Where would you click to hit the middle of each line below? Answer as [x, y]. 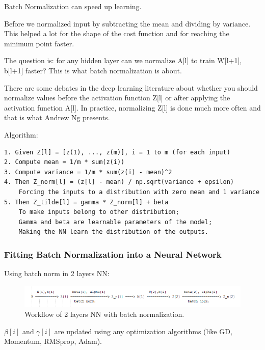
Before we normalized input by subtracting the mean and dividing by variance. [127, 23]
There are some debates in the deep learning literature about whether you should [131, 87]
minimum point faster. [39, 43]
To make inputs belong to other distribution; [99, 212]
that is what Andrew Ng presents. [57, 117]
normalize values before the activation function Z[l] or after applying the [117, 98]
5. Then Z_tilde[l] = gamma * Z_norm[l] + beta [86, 202]
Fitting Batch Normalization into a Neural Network [113, 254]
